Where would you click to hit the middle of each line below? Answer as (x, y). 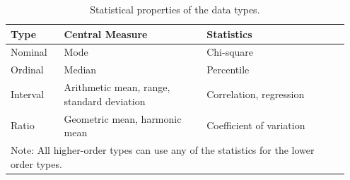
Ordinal (27, 70)
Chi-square (230, 52)
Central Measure (106, 34)
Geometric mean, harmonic (123, 118)
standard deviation (105, 101)
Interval (28, 94)
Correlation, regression (256, 94)
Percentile (228, 70)
